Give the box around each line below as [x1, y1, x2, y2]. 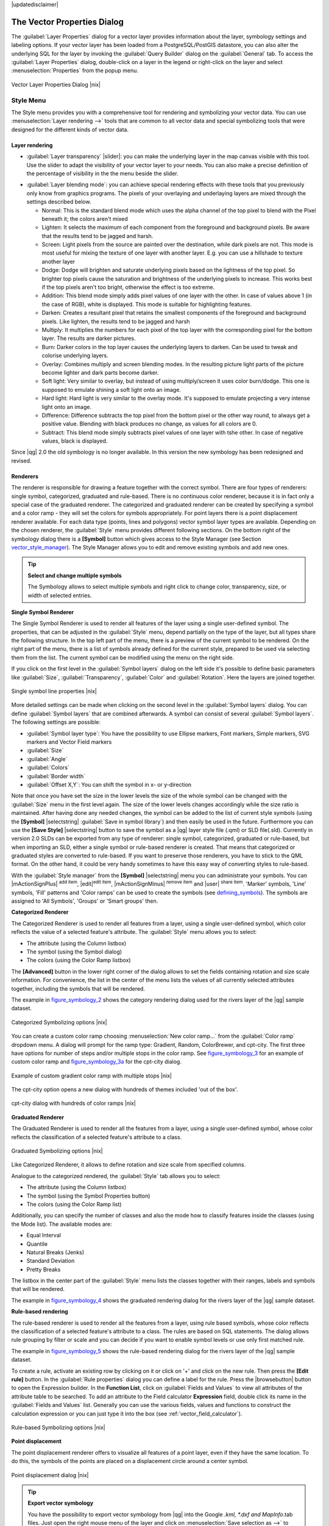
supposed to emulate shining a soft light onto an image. [41, 386, 181, 393]
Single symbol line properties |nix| [11, 687, 97, 695]
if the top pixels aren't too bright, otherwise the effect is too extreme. [41, 284, 215, 291]
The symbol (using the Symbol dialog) [26, 948, 122, 955]
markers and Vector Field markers [26, 739, 112, 745]
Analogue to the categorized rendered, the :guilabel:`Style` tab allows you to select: [11, 1172, 221, 1179]
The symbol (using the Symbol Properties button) [26, 1192, 150, 1199]
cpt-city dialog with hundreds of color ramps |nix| [11, 1099, 136, 1107]
